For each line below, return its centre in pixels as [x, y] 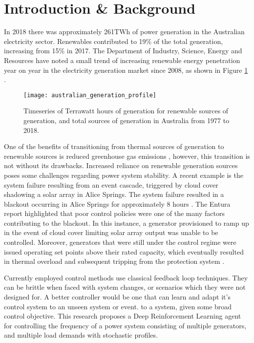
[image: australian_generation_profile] [90, 95]
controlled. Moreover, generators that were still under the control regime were [120, 242]
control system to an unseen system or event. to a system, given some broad [118, 306]
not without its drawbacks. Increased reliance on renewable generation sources [121, 165]
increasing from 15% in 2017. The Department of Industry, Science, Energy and [123, 51]
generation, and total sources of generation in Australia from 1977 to [127, 120]
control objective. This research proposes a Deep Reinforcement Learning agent [123, 316]
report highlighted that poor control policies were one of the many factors [114, 213]
